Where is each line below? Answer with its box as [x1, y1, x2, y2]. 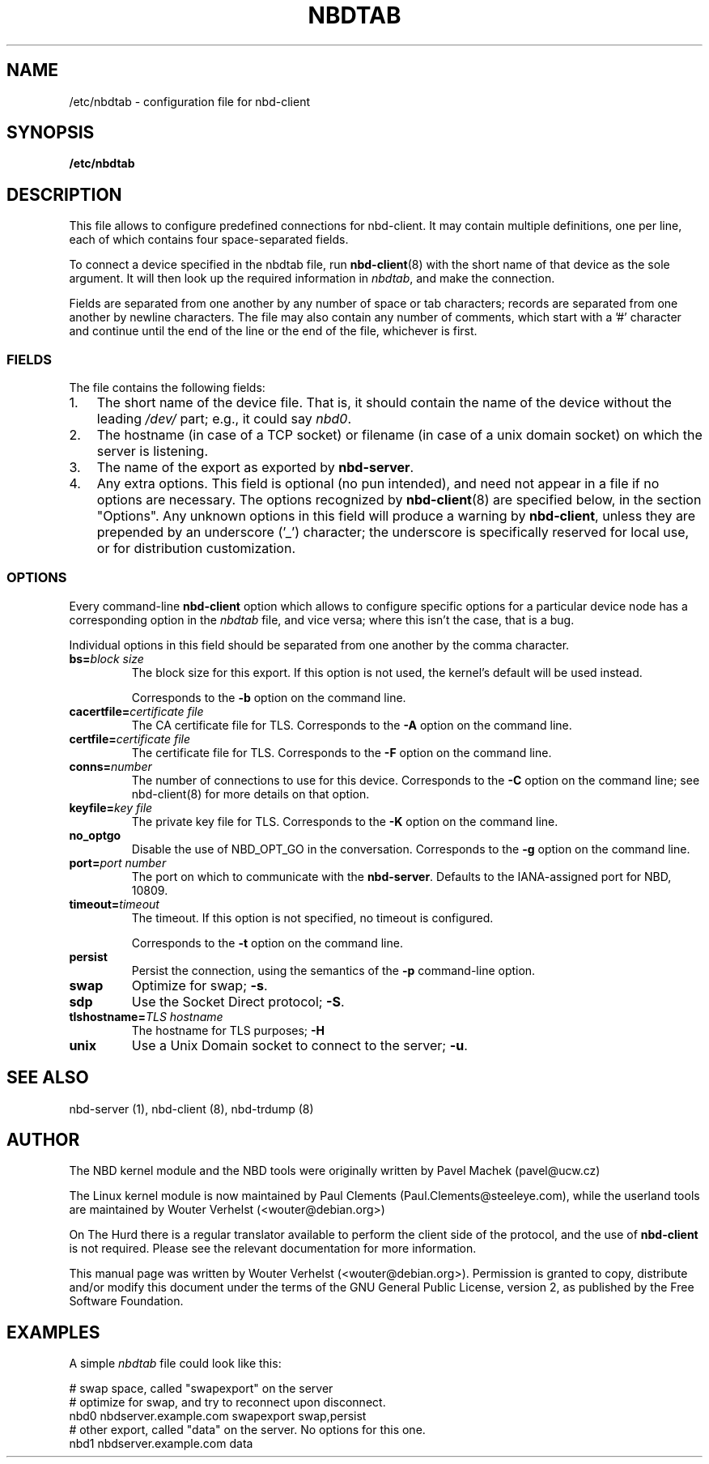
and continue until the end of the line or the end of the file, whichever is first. [69, 324, 478, 338]
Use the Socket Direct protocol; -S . [131, 993, 345, 1010]
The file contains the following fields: [69, 381, 265, 395]
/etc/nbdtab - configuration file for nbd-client [69, 94, 310, 109]
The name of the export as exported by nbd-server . [96, 459, 414, 476]
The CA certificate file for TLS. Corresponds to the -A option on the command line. [131, 717, 572, 732]
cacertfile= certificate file [69, 704, 204, 718]
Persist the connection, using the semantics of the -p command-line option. [131, 963, 536, 977]
